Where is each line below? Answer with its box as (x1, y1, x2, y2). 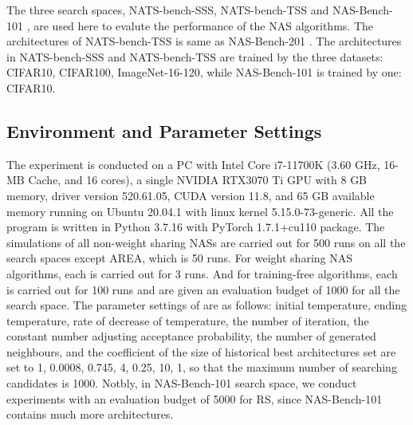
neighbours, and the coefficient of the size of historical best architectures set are (6, 343, 396, 360)
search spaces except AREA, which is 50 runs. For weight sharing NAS (6, 250, 352, 266)
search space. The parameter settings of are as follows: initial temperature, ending (6, 297, 407, 313)
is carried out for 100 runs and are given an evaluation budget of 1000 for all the (6, 281, 400, 297)
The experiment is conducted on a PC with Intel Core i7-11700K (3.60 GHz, (6, 155, 380, 172)
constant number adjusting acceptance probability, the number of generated (6, 328, 376, 344)
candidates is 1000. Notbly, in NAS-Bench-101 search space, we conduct (6, 375, 357, 392)
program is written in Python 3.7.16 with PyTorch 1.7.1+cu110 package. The (6, 218, 385, 235)
